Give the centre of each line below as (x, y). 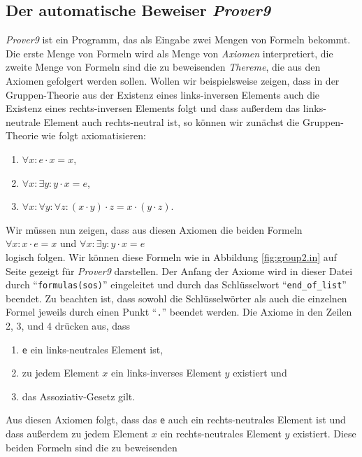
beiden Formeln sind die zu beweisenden (92, 447)
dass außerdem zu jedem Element (77, 434)
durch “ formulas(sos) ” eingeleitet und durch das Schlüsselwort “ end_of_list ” (176, 284)
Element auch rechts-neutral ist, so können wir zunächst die (172, 121)
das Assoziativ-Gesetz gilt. (79, 396)
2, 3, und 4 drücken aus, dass (68, 326)
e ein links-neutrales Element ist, (93, 349)
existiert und (260, 373)
